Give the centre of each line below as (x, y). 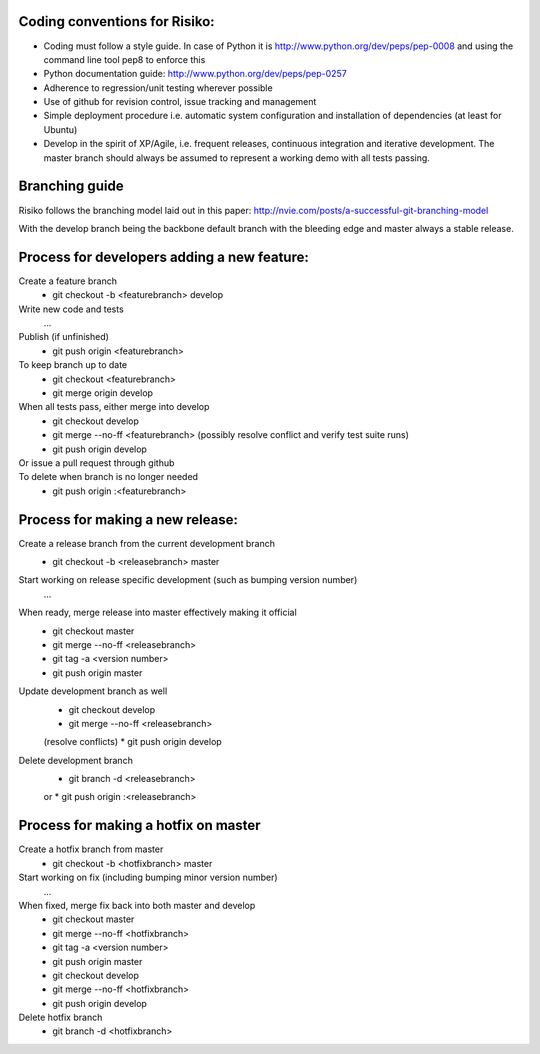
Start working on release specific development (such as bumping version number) (188, 580)
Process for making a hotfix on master (139, 825)
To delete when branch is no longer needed (108, 477)
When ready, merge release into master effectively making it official (157, 612)
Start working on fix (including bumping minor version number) (148, 877)
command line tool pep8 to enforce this (124, 59)
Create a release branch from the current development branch (146, 543)
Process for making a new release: (128, 519)
